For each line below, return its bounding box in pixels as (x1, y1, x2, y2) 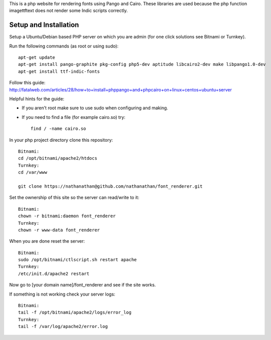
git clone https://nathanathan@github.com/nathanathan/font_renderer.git (18, 183, 203, 189)
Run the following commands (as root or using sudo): (9, 43, 118, 49)
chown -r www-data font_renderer (18, 227, 100, 233)
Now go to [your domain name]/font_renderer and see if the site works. (9, 282, 156, 288)
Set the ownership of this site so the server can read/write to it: (9, 195, 139, 201)
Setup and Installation (9, 20, 79, 29)
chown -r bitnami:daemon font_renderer (18, 213, 116, 219)
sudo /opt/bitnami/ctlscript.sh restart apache (18, 257, 137, 263)
